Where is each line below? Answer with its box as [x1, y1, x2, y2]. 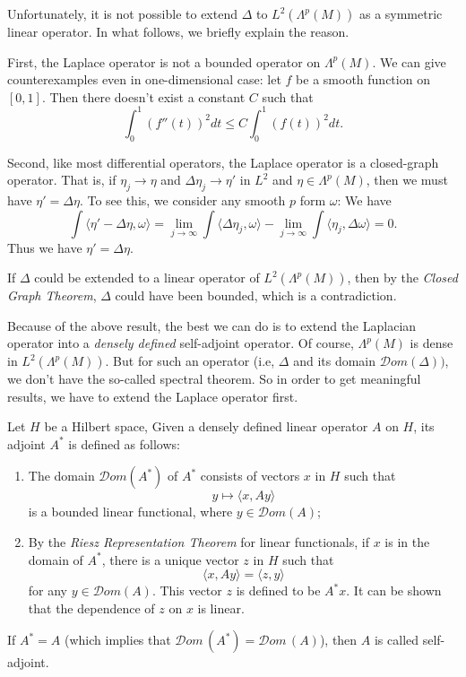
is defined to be [236, 581, 321, 600]
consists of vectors [200, 466, 300, 485]
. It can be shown [346, 581, 442, 600]
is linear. [197, 598, 245, 617]
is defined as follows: [68, 434, 180, 453]
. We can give [372, 52, 446, 71]
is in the [384, 533, 430, 551]
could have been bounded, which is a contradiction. [115, 286, 397, 305]
